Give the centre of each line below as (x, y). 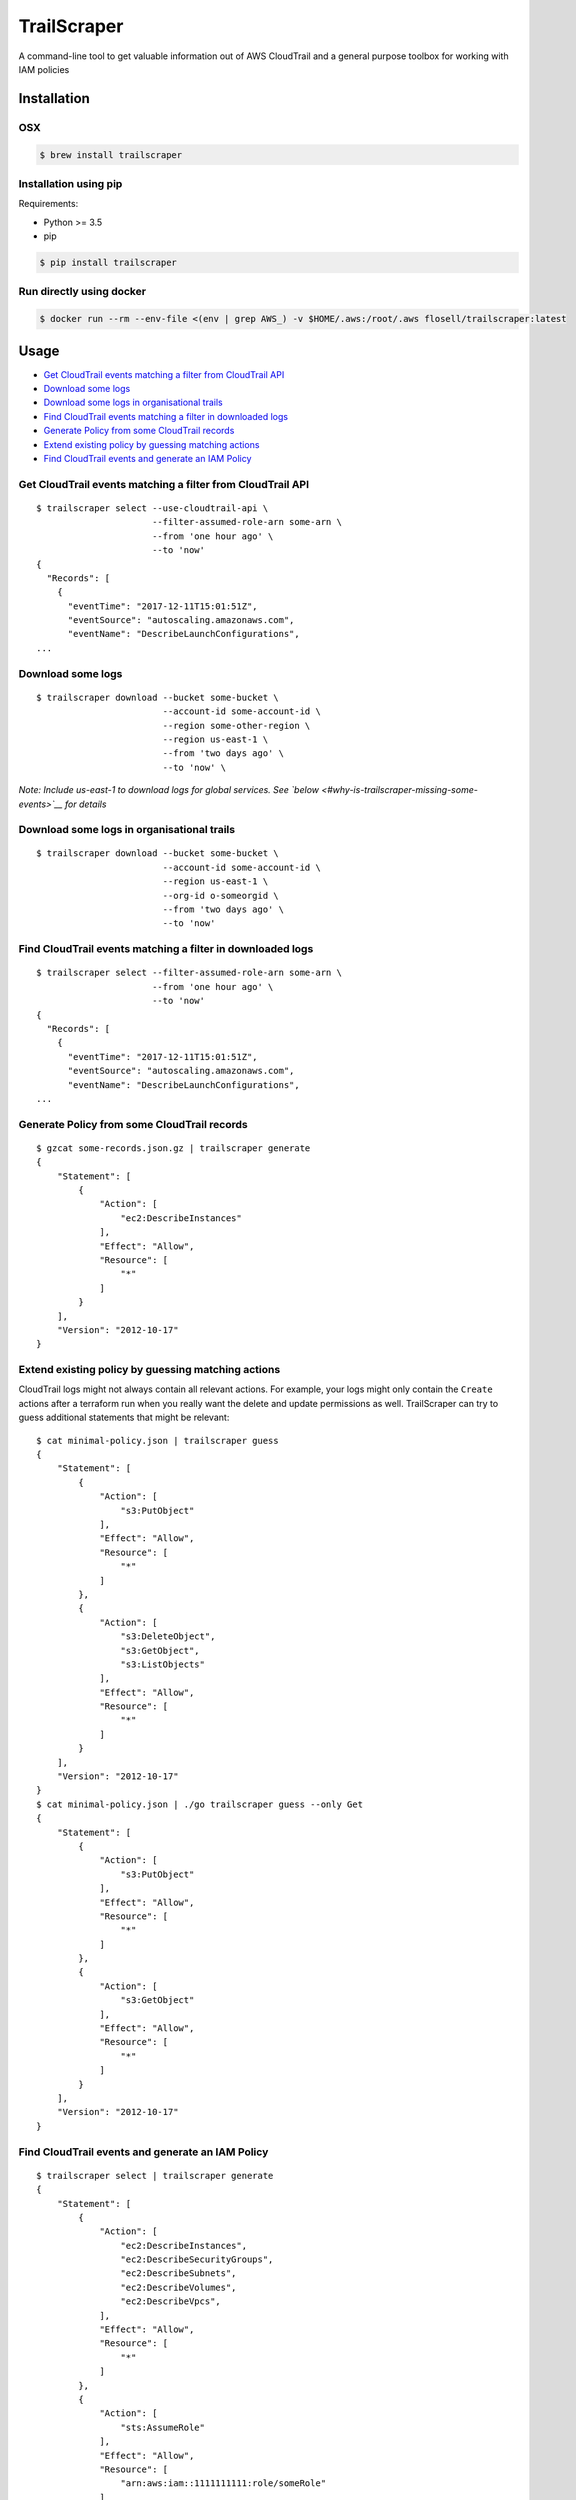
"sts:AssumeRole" (162, 2427)
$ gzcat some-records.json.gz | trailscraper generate (173, 1148)
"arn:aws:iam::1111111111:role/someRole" (223, 2483)
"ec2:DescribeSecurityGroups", (197, 2259)
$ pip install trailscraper (108, 262)
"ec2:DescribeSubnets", (178, 2273)
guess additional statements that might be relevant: (124, 1417)
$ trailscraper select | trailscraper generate (155, 2175)
